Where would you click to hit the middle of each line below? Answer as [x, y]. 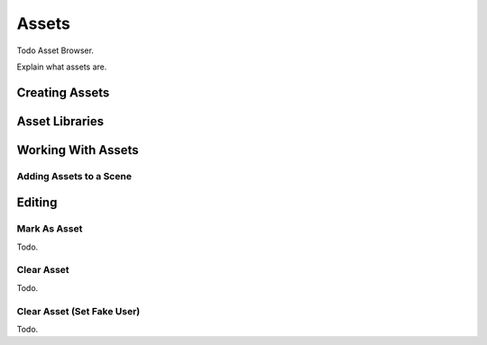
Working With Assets [78, 150]
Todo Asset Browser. [55, 50]
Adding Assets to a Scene [74, 176]
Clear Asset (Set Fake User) [78, 311]
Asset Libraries [60, 121]
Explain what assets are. [62, 67]
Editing [37, 203]
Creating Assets [63, 92]
